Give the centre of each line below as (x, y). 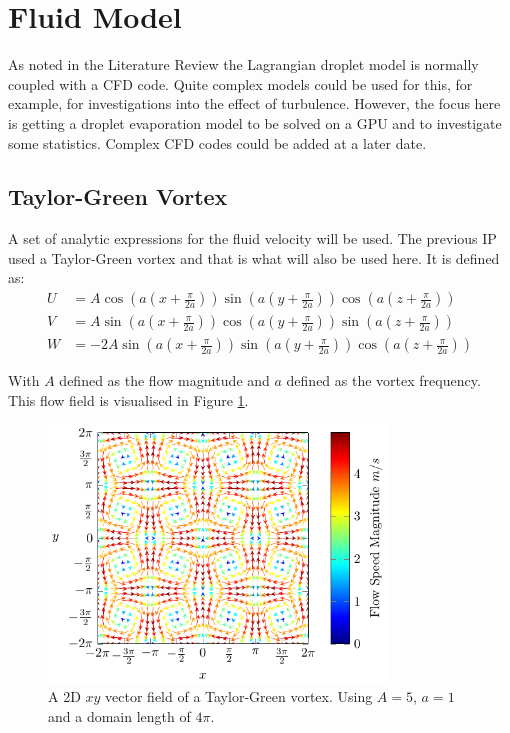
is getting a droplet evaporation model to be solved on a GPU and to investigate (255, 122)
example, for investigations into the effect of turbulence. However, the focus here (254, 103)
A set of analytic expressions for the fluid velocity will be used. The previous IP (252, 238)
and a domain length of (119, 715)
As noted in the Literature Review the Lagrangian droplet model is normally (243, 64)
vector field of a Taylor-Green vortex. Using (239, 696)
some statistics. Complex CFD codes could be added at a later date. (217, 142)
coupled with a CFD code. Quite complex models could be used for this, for (240, 83)
